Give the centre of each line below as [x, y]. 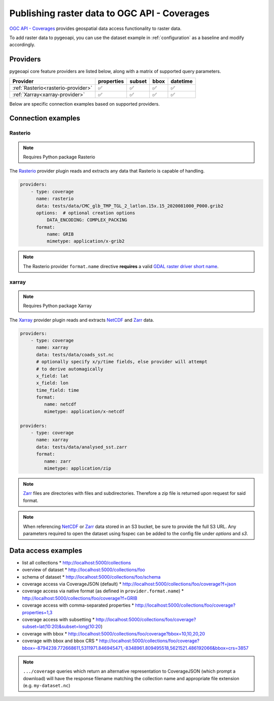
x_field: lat [52, 376]
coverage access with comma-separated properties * [78, 605]
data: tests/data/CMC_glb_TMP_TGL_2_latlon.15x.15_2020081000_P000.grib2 [130, 206]
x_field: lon [52, 383]
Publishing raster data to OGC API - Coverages [110, 13]
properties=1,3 [37, 612]
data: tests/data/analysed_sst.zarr [82, 447]
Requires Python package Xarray [57, 306]
